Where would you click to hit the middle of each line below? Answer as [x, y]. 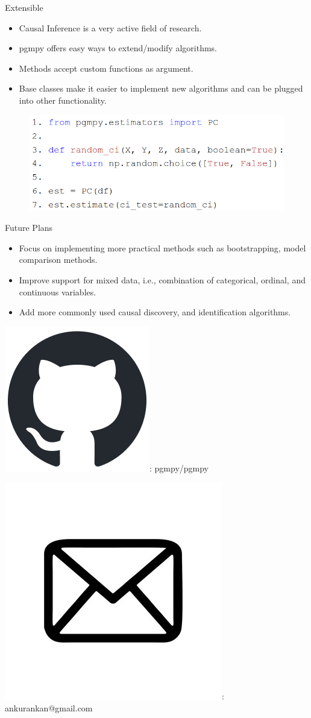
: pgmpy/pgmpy [179, 468]
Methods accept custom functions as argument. [106, 68]
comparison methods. [58, 260]
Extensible [24, 7]
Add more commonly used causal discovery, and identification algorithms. [155, 312]
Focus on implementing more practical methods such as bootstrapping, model [162, 247]
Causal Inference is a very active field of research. [110, 27]
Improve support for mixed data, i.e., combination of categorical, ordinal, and [162, 279]
